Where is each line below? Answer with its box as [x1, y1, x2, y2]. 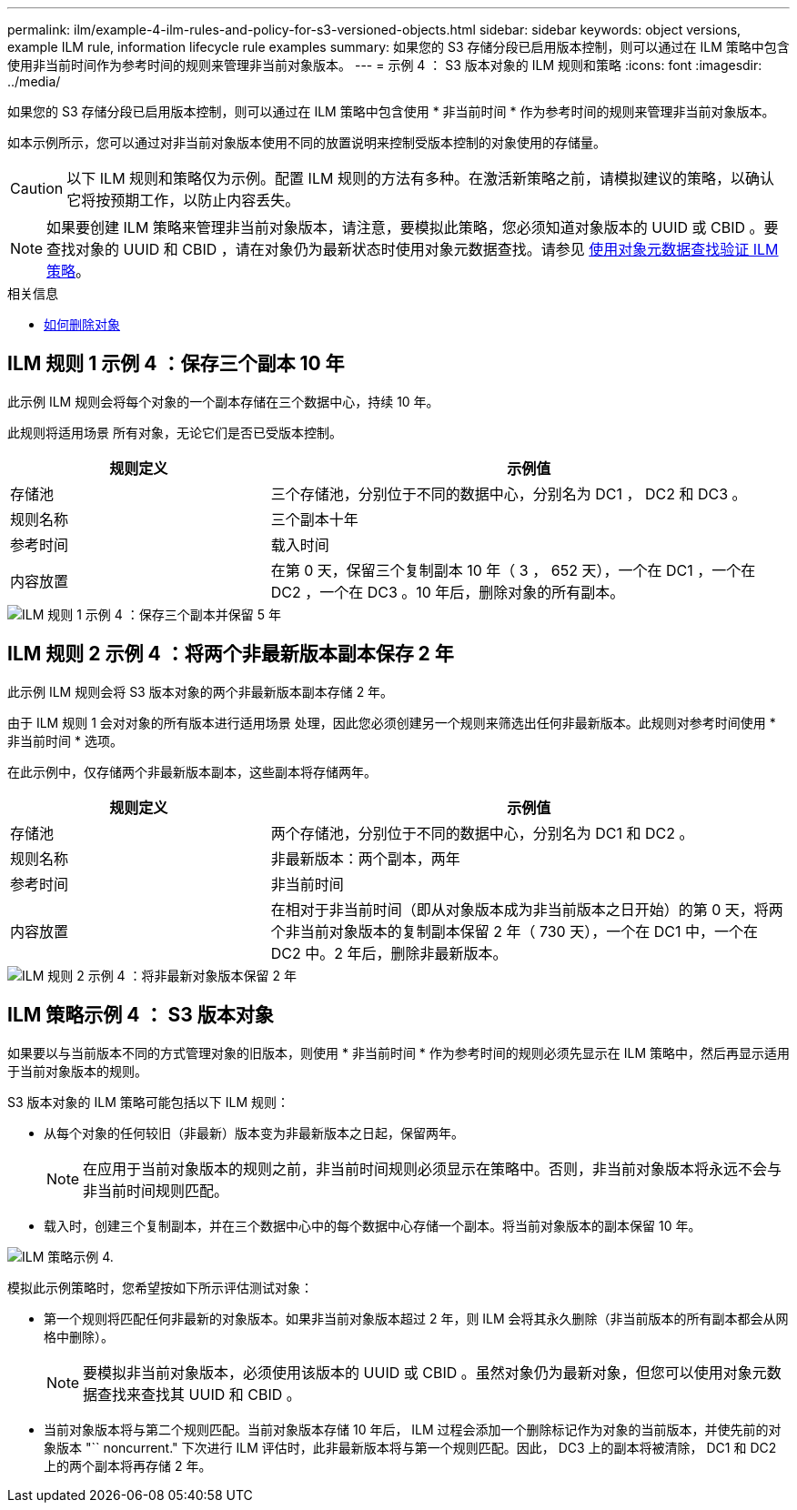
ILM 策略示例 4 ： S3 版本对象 [7, 1003, 274, 1027]
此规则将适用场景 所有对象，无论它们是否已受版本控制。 [7, 424, 342, 440]
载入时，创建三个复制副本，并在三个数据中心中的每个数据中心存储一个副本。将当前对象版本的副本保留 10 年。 [44, 1217, 701, 1233]
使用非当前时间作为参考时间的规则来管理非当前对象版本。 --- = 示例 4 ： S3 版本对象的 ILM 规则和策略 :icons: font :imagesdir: [7, 57, 762, 73]
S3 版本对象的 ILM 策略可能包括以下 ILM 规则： [7, 1093, 289, 1110]
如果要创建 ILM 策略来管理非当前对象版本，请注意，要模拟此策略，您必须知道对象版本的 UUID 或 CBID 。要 [46, 218, 779, 237]
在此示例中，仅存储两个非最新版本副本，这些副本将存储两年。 [7, 763, 377, 780]
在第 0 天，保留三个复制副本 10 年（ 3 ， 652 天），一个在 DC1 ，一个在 [270, 560, 756, 579]
